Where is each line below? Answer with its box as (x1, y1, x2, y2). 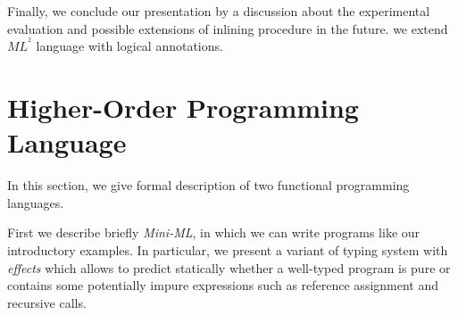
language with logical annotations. (36, 37, 223, 55)
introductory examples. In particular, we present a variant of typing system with (7, 240, 448, 259)
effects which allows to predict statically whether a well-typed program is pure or (7, 258, 451, 277)
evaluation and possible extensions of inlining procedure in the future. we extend (7, 19, 448, 37)
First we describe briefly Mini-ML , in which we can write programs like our (7, 223, 421, 242)
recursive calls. (7, 293, 87, 311)
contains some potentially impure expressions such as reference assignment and (7, 276, 439, 294)
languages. (7, 193, 64, 211)
